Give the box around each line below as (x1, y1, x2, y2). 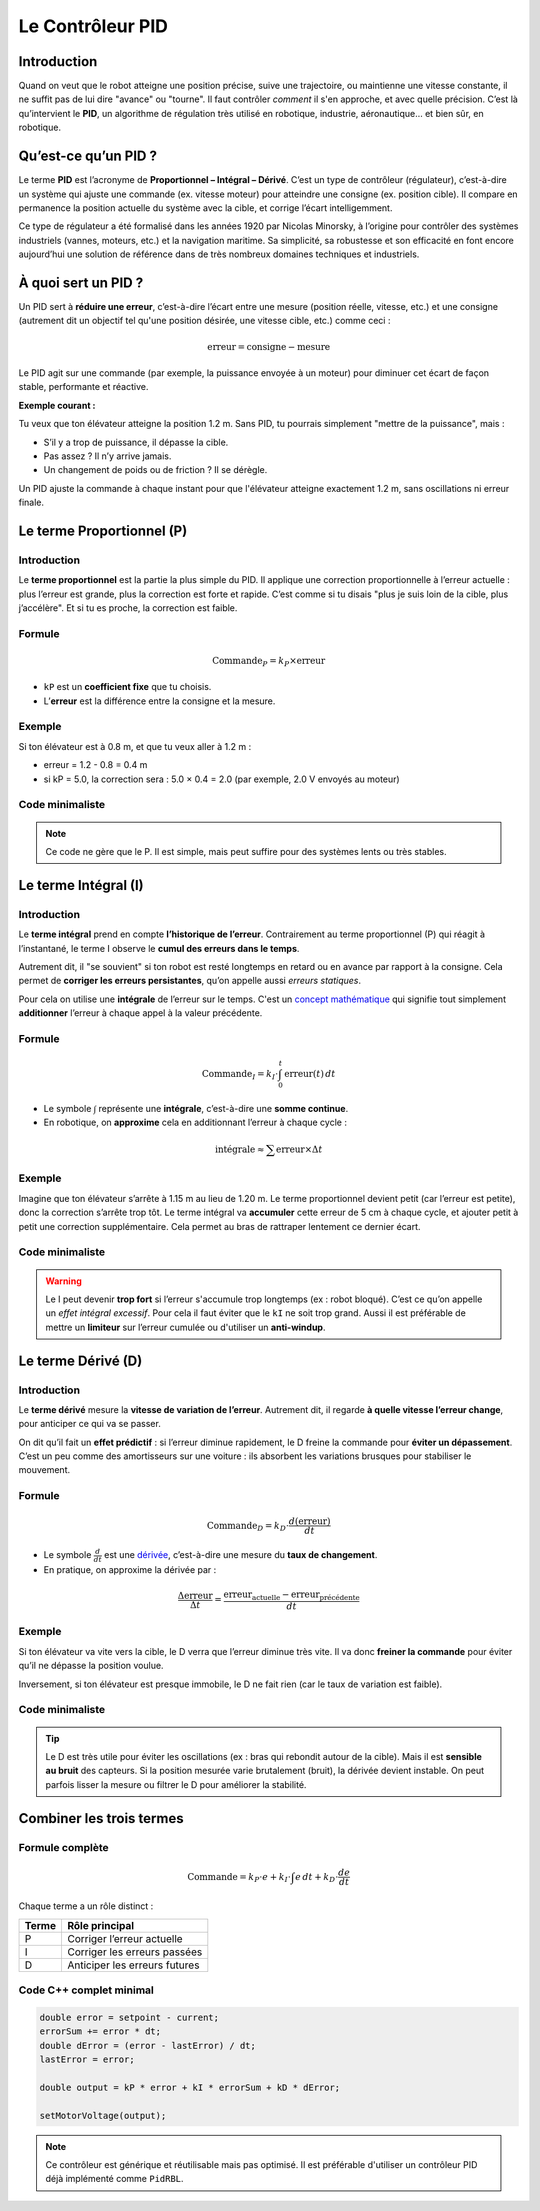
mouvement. (18, 1464, 71, 1476)
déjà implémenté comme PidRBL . (45, 2173, 184, 2185)
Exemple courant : (18, 399, 96, 411)
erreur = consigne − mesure (206, 341, 331, 352)
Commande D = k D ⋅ (206, 1520, 290, 1534)
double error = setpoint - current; (39, 2011, 220, 2023)
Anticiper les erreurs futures (66, 1958, 200, 1972)
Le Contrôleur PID (18, 15, 169, 37)
